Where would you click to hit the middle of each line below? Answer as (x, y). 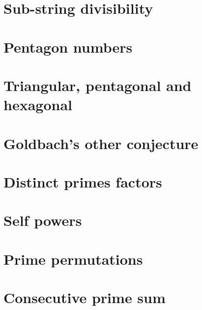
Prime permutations (73, 259)
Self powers (43, 220)
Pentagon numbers (68, 46)
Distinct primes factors (83, 181)
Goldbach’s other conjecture (101, 143)
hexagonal (38, 105)
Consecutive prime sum (85, 297)
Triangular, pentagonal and (98, 85)
